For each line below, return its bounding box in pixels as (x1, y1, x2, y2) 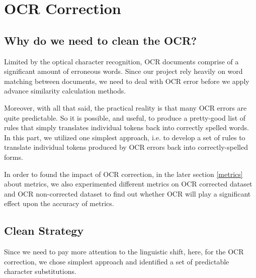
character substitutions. (4, 266, 76, 276)
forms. (4, 151, 23, 162)
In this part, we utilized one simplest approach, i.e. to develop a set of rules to (4, 132, 245, 142)
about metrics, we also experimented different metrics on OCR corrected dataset (4, 178, 252, 189)
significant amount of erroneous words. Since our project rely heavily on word (4, 66, 243, 76)
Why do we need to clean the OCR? (4, 32, 197, 48)
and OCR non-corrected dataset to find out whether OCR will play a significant (4, 188, 251, 199)
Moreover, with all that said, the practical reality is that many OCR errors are (4, 102, 247, 113)
